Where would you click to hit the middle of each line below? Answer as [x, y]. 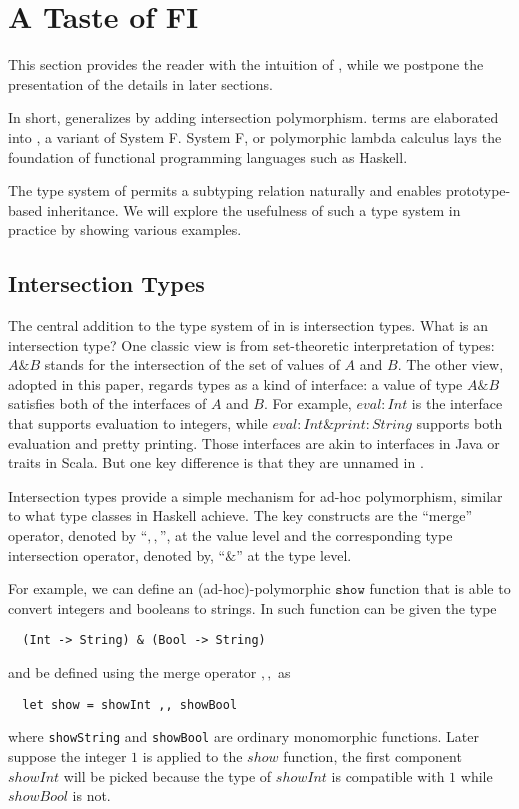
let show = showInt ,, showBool [130, 704]
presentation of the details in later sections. [140, 83]
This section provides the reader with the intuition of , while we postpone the [246, 64]
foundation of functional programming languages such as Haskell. [208, 156]
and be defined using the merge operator [132, 672]
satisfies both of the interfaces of [107, 403]
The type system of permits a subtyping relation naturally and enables [225, 190]
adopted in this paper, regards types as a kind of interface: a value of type [235, 383]
